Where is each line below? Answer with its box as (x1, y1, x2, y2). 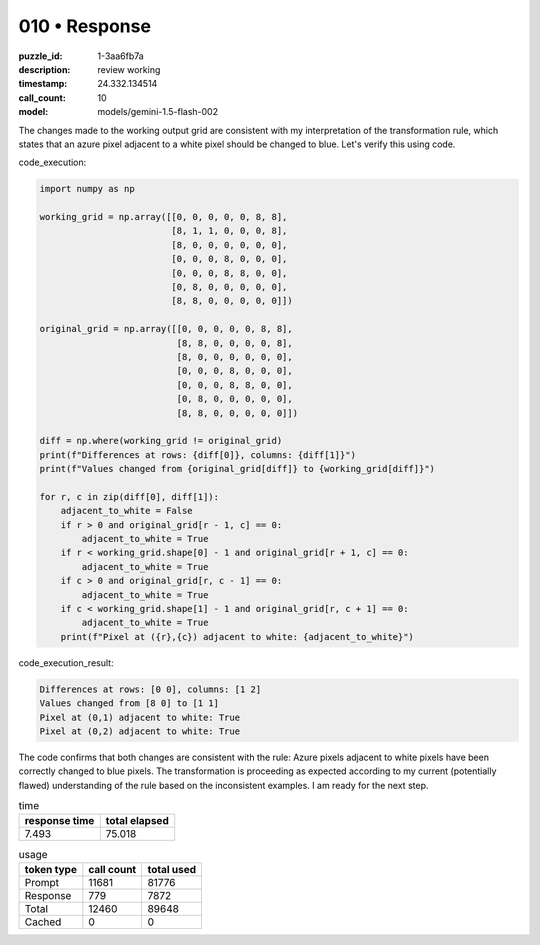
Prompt (24, 875, 60, 889)
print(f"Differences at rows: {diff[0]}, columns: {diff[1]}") (39, 449, 357, 460)
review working (97, 63, 161, 75)
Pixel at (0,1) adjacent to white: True (39, 711, 240, 723)
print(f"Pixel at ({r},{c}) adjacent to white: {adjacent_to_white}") (60, 631, 415, 642)
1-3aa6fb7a (97, 50, 144, 62)
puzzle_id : (18, 50, 63, 62)
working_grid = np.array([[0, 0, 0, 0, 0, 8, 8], (39, 211, 288, 223)
